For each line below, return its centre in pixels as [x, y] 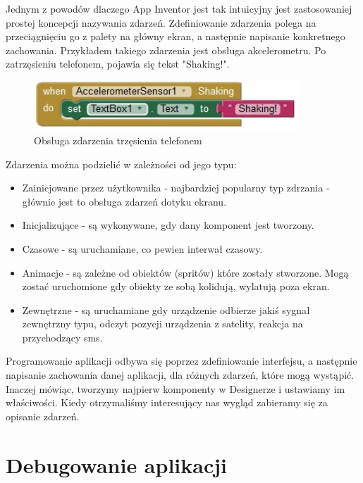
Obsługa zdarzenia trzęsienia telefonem [118, 140]
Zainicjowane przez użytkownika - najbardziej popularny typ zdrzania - [176, 188]
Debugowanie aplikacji [116, 464]
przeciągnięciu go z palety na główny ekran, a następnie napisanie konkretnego [176, 36]
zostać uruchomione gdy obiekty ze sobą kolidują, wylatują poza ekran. [176, 286]
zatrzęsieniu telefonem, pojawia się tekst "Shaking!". [118, 64]
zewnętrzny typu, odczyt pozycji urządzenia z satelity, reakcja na [162, 324]
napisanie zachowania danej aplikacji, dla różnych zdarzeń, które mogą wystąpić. [180, 375]
